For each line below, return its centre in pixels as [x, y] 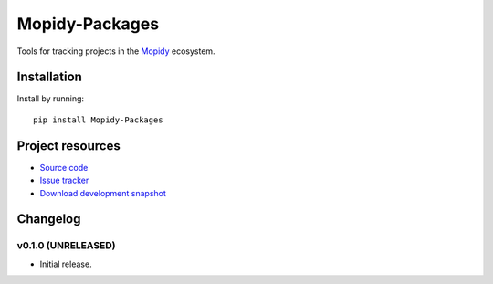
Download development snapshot [103, 193]
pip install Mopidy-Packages [98, 120]
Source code [64, 167]
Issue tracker [64, 180]
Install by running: [51, 99]
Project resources [68, 146]
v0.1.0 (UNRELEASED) [66, 246]
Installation [49, 77]
